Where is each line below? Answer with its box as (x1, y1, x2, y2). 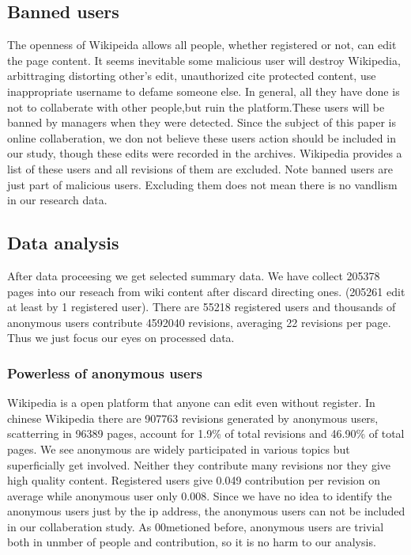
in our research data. (7, 192, 107, 208)
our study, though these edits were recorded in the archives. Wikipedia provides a (7, 145, 402, 162)
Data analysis (7, 230, 119, 255)
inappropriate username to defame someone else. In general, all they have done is (7, 82, 400, 99)
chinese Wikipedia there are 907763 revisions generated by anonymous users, (7, 409, 379, 426)
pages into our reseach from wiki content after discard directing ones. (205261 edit (7, 283, 405, 299)
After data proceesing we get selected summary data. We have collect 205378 (7, 267, 380, 283)
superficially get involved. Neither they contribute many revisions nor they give (7, 456, 390, 473)
